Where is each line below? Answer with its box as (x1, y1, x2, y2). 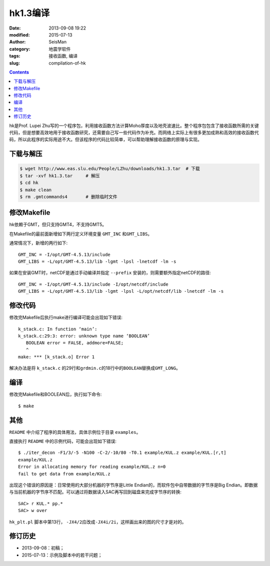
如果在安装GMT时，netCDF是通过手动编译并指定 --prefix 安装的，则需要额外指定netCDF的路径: (9, 270, 211, 276)
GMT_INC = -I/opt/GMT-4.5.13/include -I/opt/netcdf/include (18, 281, 168, 287)
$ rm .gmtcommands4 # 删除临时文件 (19, 194, 117, 200)
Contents (9, 69, 29, 75)
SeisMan (48, 39, 67, 45)
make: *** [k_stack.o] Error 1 (18, 354, 95, 360)
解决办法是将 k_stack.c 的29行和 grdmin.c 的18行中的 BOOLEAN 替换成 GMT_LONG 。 (9, 365, 181, 371)
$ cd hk (19, 180, 38, 186)
